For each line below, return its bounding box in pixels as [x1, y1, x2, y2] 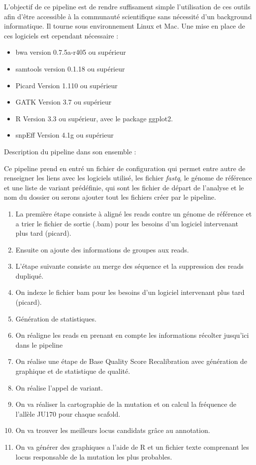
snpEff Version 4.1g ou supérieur [15, 130, 114, 140]
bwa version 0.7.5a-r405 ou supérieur [15, 47, 126, 57]
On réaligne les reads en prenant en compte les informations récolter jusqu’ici [15, 330, 249, 340]
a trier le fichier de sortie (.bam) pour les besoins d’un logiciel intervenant [15, 218, 238, 228]
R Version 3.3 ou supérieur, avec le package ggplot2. [15, 113, 173, 123]
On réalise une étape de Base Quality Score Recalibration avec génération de [15, 356, 247, 366]
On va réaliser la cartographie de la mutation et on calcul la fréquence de [15, 399, 237, 409]
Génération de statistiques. [15, 313, 96, 323]
